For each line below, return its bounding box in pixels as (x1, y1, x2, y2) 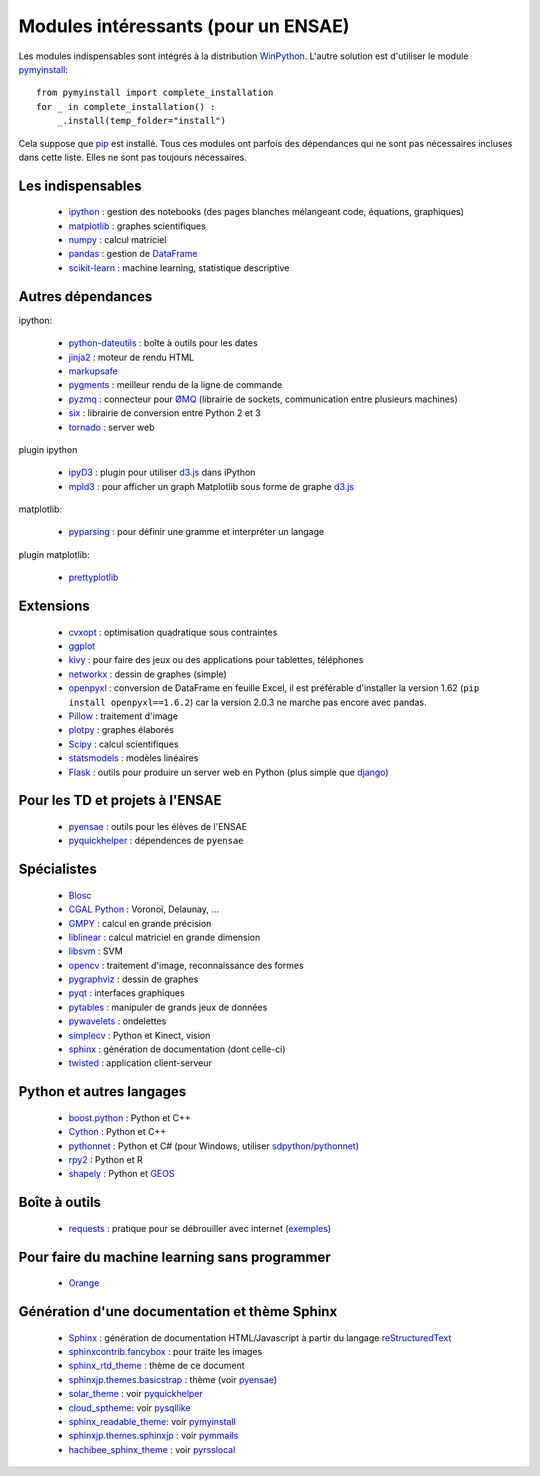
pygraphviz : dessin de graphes (68, 973, 199, 985)
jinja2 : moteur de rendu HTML (68, 351, 195, 363)
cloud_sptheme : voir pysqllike (68, 1401, 191, 1414)
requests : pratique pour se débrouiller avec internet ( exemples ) (68, 1222, 332, 1234)
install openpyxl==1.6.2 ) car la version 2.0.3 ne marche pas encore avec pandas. (68, 696, 427, 708)
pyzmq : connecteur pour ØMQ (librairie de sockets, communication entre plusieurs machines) (68, 393, 459, 405)
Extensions (18, 598, 90, 615)
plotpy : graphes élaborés (68, 724, 175, 736)
